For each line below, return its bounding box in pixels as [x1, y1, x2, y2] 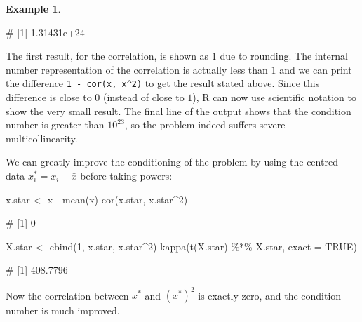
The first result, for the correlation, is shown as [6, 48, 209, 63]
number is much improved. [6, 303, 120, 318]
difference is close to [6, 90, 92, 105]
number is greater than [6, 117, 105, 132]
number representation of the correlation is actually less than [6, 62, 268, 76]
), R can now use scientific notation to [192, 90, 356, 105]
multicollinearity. [6, 130, 78, 145]
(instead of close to [102, 90, 185, 105]
